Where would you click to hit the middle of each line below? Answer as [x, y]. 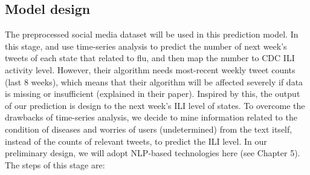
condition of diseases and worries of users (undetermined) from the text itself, [149, 129]
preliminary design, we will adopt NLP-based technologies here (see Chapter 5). [153, 153]
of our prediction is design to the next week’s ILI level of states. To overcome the [155, 105]
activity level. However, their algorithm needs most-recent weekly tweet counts [150, 69]
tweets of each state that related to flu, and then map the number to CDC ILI [150, 58]
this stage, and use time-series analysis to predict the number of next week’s [146, 46]
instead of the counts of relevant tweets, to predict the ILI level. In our [136, 141]
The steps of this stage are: [55, 164]
